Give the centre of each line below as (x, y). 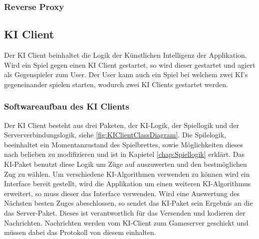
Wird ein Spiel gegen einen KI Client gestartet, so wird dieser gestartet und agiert (130, 64)
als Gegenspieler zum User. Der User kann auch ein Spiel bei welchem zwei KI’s (126, 74)
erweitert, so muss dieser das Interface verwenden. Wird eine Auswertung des (122, 193)
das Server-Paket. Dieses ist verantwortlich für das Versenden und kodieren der (125, 212)
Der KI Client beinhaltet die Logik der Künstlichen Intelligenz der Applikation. (126, 55)
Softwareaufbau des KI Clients (67, 106)
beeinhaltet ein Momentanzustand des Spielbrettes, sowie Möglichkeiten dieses (124, 144)
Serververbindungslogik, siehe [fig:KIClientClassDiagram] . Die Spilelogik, (115, 135)
